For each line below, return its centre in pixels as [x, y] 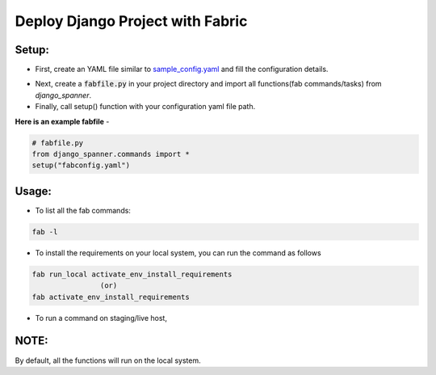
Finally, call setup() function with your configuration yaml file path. [145, 107]
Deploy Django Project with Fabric [131, 21]
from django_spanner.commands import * [111, 154]
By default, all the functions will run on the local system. [108, 360]
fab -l [45, 232]
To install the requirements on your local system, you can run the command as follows [178, 253]
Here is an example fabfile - [62, 121]
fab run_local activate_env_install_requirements [132, 274]
